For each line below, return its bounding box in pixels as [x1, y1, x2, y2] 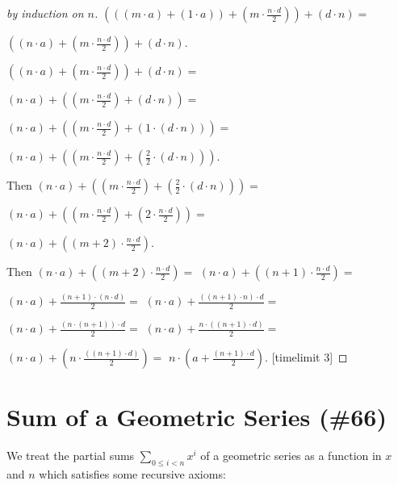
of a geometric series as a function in [200, 447, 382, 464]
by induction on [6, 5, 84, 21]
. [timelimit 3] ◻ [265, 349, 348, 366]
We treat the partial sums [6, 447, 135, 464]
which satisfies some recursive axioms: [39, 466, 226, 483]
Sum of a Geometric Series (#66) [6, 400, 387, 433]
